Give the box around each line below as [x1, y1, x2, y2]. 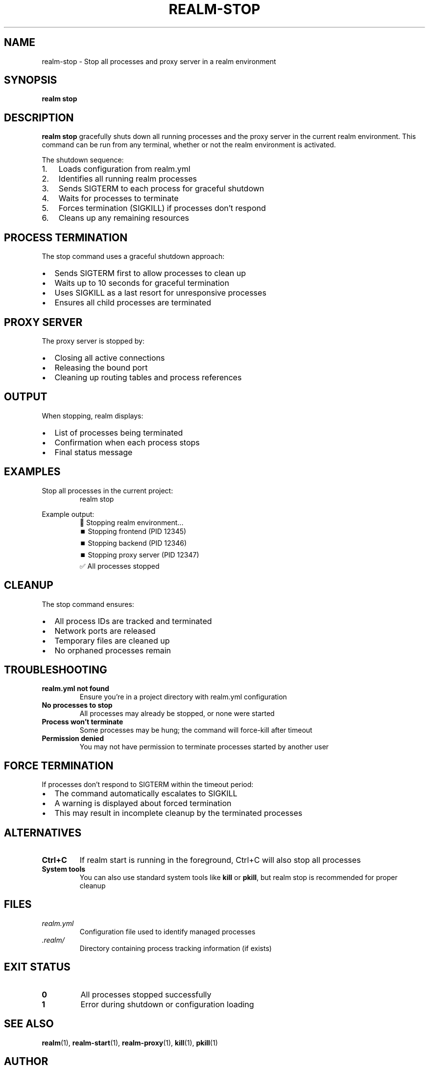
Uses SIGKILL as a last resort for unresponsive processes [54, 288, 266, 298]
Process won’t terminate [42, 718, 123, 726]
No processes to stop [42, 701, 113, 710]
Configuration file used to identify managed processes [79, 927, 256, 936]
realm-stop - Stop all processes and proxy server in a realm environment [42, 57, 276, 66]
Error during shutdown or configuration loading [80, 999, 254, 1009]
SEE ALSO [4, 1018, 54, 1030]
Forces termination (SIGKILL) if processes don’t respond [58, 203, 266, 213]
